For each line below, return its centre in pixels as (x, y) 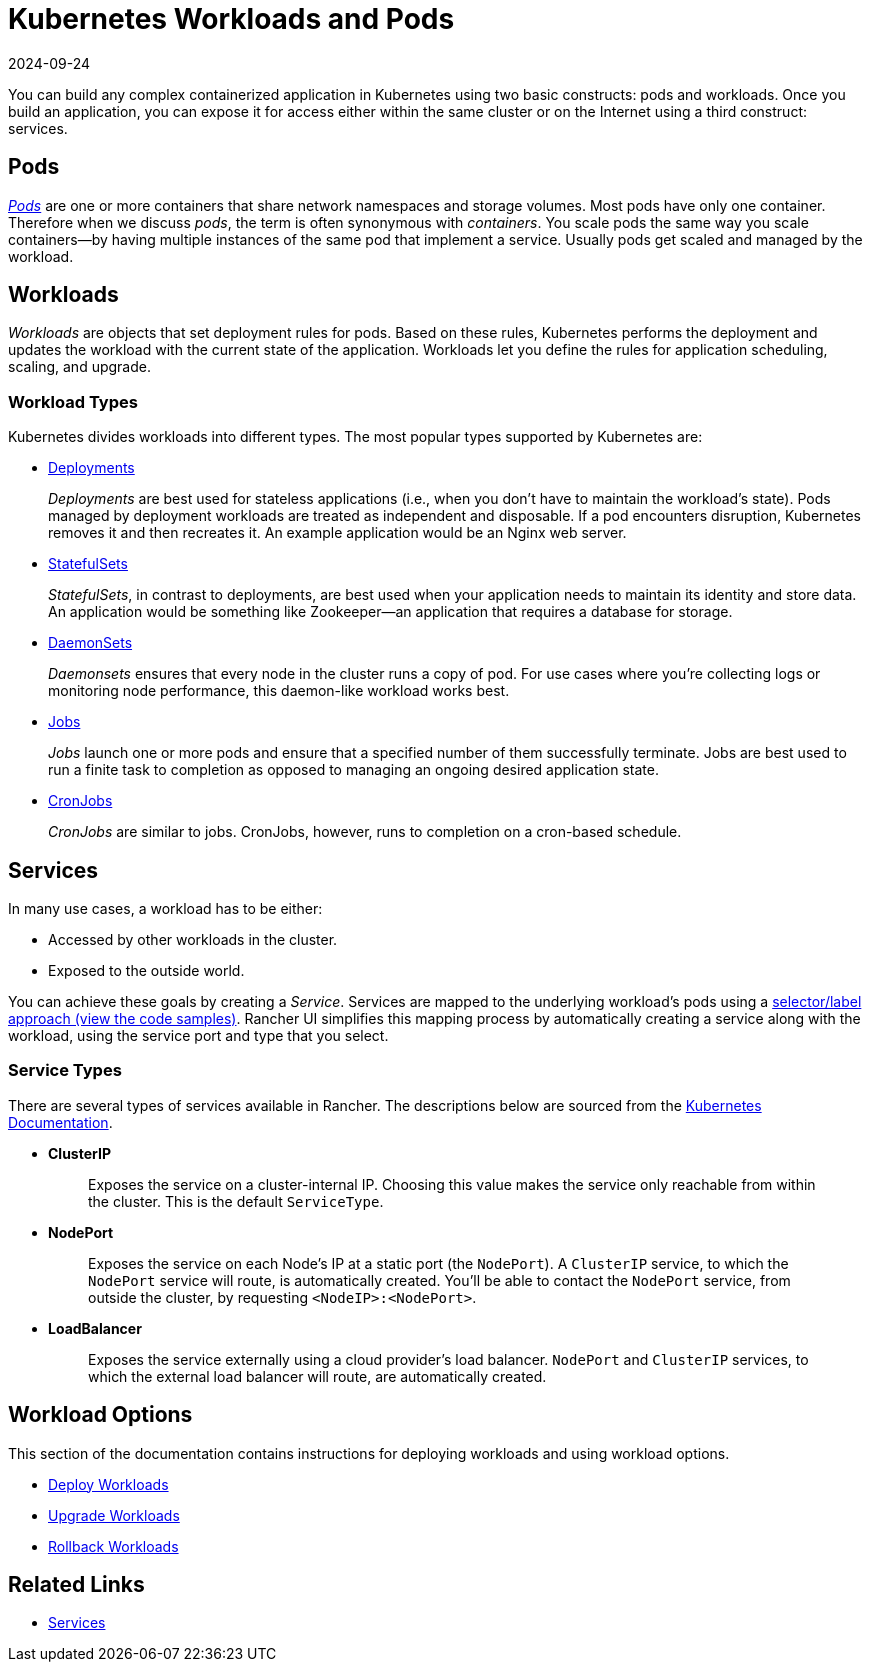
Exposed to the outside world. (146, 971)
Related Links (76, 1585)
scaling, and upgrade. (79, 367)
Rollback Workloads (113, 1546)
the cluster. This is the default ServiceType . (236, 1201)
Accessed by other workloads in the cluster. (193, 940)
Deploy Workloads (108, 1484)
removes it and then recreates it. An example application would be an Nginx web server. (337, 533)
